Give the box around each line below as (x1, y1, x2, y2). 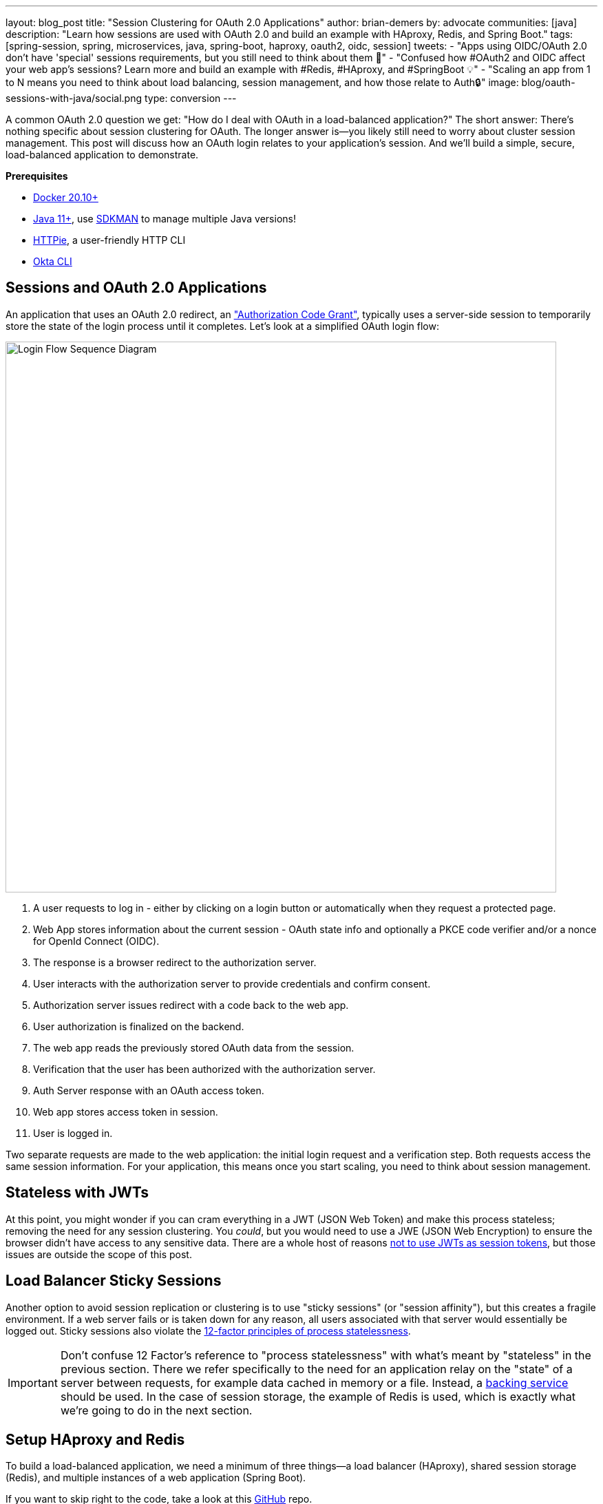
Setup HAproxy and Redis (6, 1430, 185, 1448)
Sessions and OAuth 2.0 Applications (6, 279, 267, 297)
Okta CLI (33, 255, 72, 267)
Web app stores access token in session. (33, 1105, 218, 1118)
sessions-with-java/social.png (6, 92, 142, 104)
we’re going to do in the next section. (60, 1403, 253, 1417)
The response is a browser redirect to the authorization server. (33, 956, 317, 968)
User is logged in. (33, 1127, 113, 1139)
